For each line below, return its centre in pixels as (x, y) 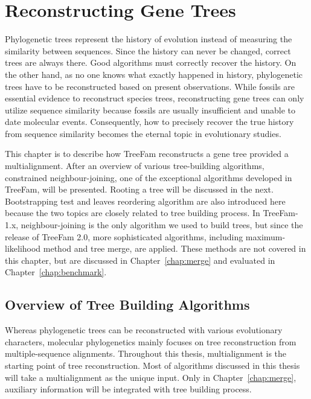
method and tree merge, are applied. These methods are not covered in (175, 248)
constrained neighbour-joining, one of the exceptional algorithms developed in (149, 177)
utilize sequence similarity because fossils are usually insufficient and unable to (150, 110)
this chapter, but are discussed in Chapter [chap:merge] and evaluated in (140, 260)
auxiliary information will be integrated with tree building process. (128, 389)
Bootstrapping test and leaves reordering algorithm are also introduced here (145, 201)
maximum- (265, 236)
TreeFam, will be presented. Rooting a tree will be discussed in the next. (139, 189)
